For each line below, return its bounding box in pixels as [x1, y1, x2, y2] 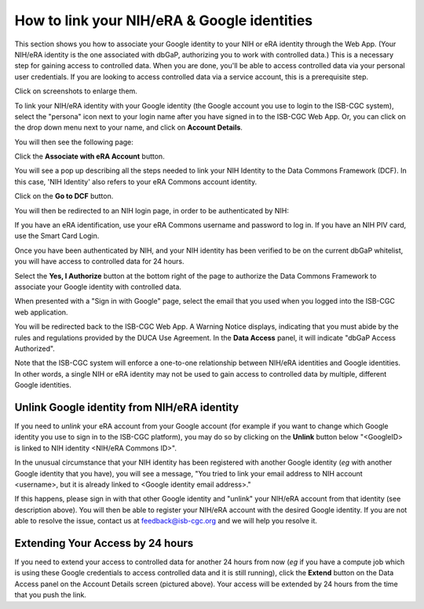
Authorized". [14, 344, 55, 353]
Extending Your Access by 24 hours [14, 536, 194, 549]
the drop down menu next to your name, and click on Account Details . [14, 122, 243, 133]
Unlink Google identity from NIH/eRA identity [14, 400, 239, 414]
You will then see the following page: [14, 137, 133, 147]
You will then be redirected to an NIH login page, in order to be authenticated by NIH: [14, 206, 290, 215]
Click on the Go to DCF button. [14, 191, 114, 201]
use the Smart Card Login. [14, 232, 100, 241]
